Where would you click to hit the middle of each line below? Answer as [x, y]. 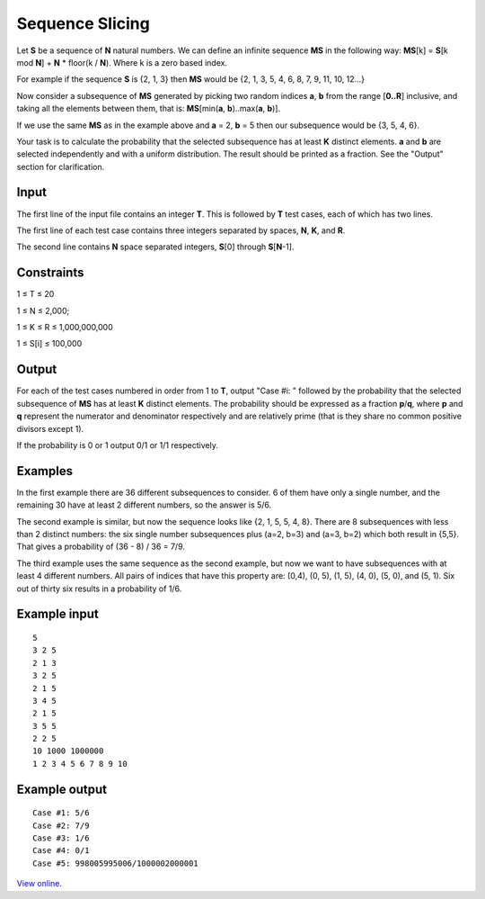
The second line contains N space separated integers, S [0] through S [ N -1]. [155, 247]
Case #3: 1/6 [61, 838]
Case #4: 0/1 [61, 851]
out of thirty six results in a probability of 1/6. [99, 589]
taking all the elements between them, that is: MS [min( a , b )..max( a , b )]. [149, 109]
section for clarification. [61, 166]
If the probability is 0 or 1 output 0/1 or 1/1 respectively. [118, 445]
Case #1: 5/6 [61, 813]
